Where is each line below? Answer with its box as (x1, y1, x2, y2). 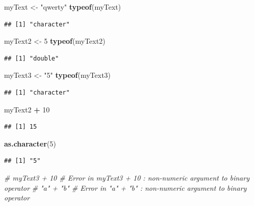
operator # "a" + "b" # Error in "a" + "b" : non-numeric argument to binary (4, 182, 247, 193)
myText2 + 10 (4, 104, 50, 114)
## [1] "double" (4, 54, 59, 62)
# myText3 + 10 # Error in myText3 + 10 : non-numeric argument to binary (4, 172, 249, 183)
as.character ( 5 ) (4, 138, 56, 149)
